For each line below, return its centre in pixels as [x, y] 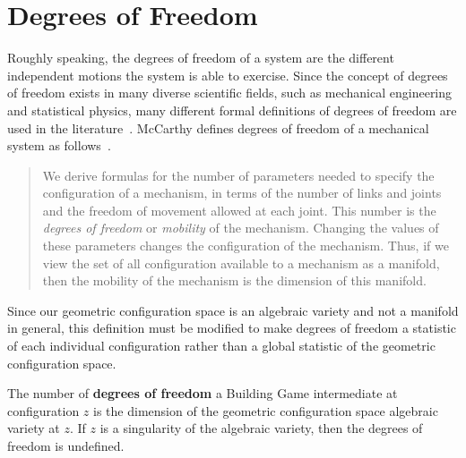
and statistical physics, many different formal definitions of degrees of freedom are [232, 110]
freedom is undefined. [66, 445]
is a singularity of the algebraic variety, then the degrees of [261, 428]
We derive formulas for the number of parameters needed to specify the [238, 175]
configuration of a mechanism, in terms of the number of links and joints [242, 193]
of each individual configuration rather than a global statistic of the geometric [221, 346]
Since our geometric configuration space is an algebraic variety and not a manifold [233, 310]
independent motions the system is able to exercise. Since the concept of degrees [228, 75]
